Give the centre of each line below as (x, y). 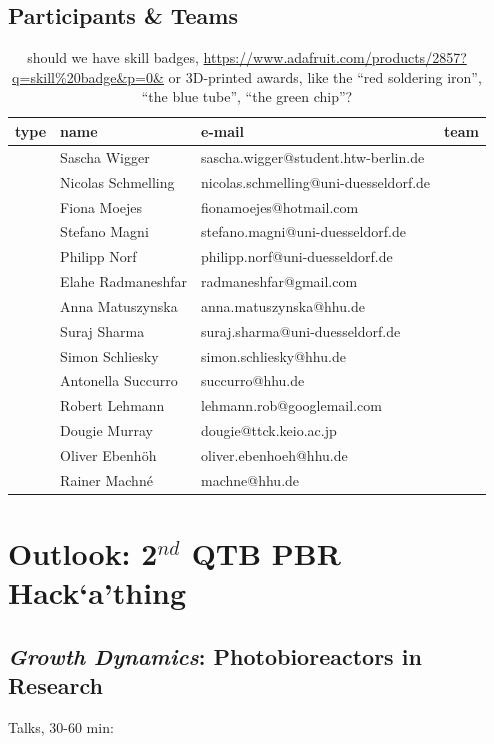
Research (55, 685)
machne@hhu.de (250, 479)
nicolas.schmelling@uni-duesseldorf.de (316, 181)
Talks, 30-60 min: (61, 727)
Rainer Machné (106, 479)
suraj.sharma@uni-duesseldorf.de (301, 330)
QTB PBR (266, 553)
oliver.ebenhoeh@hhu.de (274, 454)
